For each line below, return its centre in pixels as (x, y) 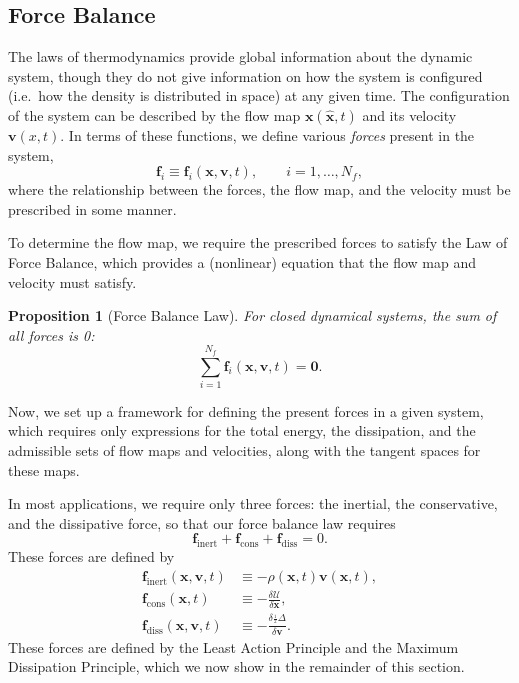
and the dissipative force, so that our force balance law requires (202, 522)
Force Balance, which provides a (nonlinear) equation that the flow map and (242, 261)
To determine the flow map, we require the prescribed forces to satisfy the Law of (258, 242)
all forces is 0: (51, 334)
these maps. (44, 469)
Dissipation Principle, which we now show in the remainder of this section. (236, 666)
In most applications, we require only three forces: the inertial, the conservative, (253, 503)
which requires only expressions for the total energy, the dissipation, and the (242, 430)
